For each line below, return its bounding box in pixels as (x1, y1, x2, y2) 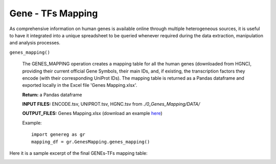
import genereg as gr (31, 132, 85, 137)
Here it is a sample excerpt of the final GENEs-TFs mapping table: (9, 150, 148, 156)
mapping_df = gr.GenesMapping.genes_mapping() (31, 138, 150, 145)
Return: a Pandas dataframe (22, 91, 82, 98)
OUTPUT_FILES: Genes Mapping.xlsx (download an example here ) (22, 110, 163, 116)
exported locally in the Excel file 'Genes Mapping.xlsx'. (22, 82, 137, 88)
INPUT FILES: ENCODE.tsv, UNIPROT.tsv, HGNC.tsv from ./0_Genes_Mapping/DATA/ (22, 101, 200, 107)
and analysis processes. (9, 40, 61, 46)
